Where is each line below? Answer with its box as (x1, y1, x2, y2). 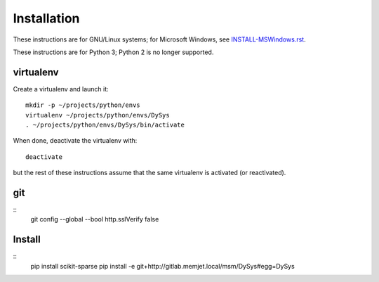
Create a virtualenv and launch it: (13, 84, 109, 93)
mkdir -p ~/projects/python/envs (25, 101, 140, 109)
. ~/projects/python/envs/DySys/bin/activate (25, 121, 185, 129)
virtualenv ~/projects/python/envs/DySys (25, 111, 170, 119)
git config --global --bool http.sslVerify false (30, 215, 159, 224)
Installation (13, 11, 80, 26)
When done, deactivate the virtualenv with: (13, 136, 138, 145)
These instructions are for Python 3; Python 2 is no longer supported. (13, 48, 214, 56)
